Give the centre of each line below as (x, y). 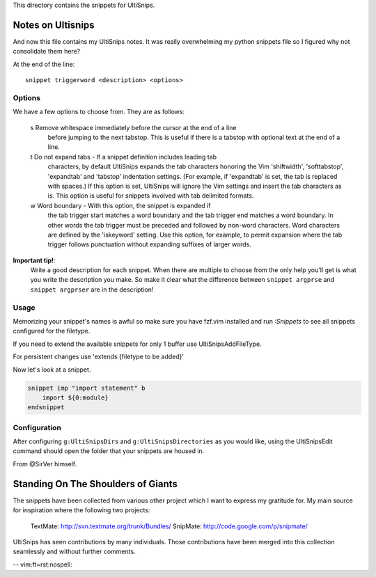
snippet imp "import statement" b (86, 388)
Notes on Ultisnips (54, 25)
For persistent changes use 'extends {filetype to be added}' (99, 357)
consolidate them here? (47, 52)
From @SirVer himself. (45, 464)
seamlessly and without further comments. (74, 552)
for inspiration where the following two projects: (81, 510)
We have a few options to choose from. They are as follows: (99, 112)
